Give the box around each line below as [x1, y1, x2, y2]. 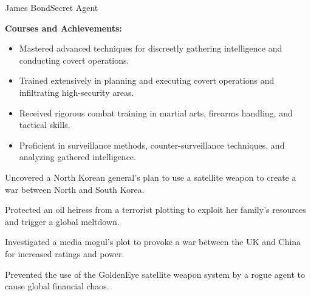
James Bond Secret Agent [5, 1, 98, 13]
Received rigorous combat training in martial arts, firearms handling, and [19, 106, 293, 119]
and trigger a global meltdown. [5, 215, 120, 227]
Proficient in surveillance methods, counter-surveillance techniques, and [19, 138, 285, 151]
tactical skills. [19, 118, 70, 131]
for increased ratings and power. [5, 247, 125, 260]
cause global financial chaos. [5, 280, 109, 292]
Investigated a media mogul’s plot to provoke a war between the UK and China [5, 235, 301, 248]
